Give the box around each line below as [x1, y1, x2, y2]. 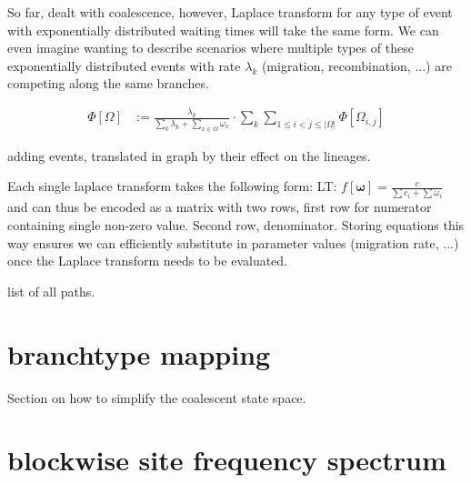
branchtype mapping [7, 335, 271, 372]
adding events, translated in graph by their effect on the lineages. [7, 146, 371, 165]
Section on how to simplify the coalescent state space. [7, 387, 306, 407]
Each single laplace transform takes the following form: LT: [7, 176, 337, 196]
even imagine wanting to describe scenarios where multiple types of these [7, 38, 414, 57]
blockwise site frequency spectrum [7, 441, 446, 478]
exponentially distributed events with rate [7, 55, 241, 75]
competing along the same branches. [7, 74, 209, 93]
